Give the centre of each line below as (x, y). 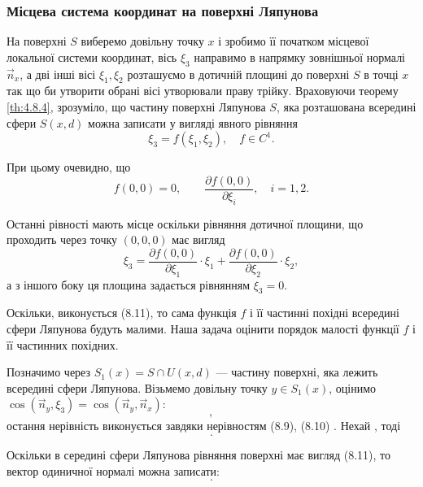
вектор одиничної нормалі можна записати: (113, 470)
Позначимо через (49, 372)
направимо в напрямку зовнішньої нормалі (300, 57)
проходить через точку (62, 239)
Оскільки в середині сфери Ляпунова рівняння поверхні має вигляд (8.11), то (199, 455)
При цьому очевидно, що (69, 167)
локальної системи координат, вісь (92, 57)
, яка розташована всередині (346, 107)
